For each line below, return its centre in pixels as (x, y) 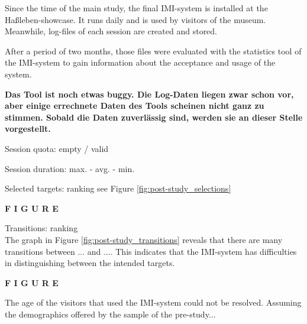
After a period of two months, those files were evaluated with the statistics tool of (153, 51)
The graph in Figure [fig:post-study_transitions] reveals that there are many (144, 239)
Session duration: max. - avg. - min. (70, 168)
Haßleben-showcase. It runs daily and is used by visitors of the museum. (135, 19)
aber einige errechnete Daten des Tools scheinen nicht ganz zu (135, 106)
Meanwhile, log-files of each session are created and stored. (111, 31)
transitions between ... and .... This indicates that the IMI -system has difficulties (151, 251)
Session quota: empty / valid (57, 148)
